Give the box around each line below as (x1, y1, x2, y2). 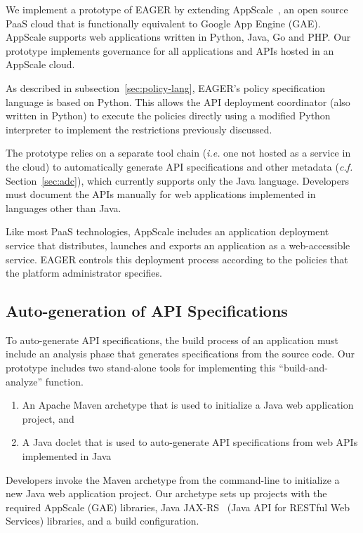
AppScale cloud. (6, 57, 75, 72)
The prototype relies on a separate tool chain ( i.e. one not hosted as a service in (6, 145, 351, 160)
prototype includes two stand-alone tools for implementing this (6, 360, 276, 375)
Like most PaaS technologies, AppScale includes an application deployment (6, 224, 329, 239)
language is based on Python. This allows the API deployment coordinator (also (6, 94, 350, 109)
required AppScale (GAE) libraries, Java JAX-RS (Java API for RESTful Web (6, 499, 350, 514)
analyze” (6, 374, 43, 388)
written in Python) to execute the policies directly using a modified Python (6, 108, 331, 123)
